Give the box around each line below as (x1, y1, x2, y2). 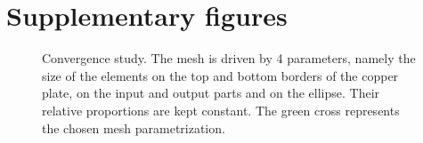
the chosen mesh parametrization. (42, 118, 225, 137)
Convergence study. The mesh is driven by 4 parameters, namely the (42, 49, 416, 68)
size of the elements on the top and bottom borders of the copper (42, 66, 399, 84)
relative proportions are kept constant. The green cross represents (42, 100, 400, 119)
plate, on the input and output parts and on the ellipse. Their (42, 83, 380, 102)
